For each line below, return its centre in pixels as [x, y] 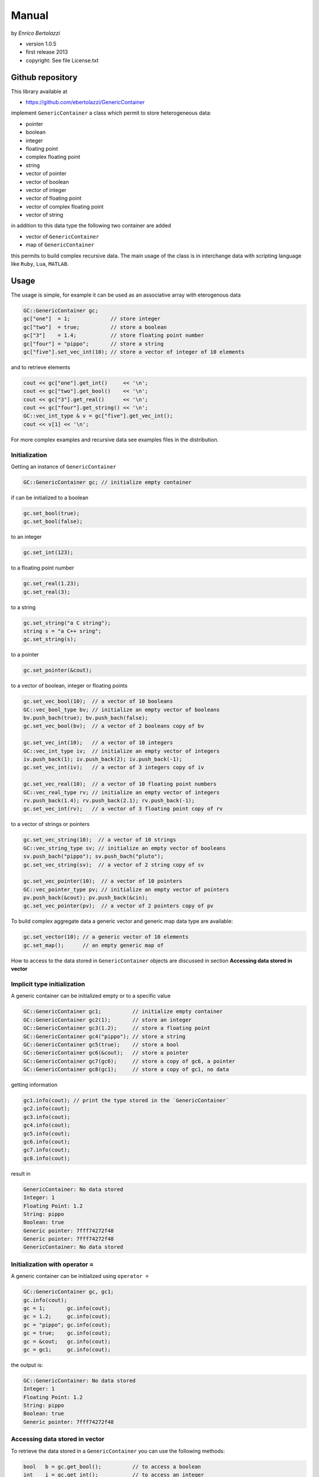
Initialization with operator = [52, 1264]
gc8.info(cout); [47, 1158]
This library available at [39, 91]
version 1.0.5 [41, 44]
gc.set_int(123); [48, 553]
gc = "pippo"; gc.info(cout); [67, 1325]
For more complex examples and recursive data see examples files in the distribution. [115, 440]
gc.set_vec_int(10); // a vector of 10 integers [98, 743]
